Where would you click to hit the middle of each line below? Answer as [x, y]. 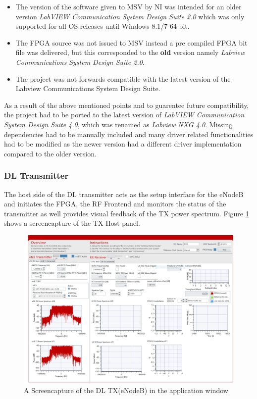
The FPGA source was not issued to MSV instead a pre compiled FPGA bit [131, 42]
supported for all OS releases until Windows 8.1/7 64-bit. [103, 26]
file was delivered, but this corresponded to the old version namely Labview [130, 52]
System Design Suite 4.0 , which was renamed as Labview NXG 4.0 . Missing [118, 124]
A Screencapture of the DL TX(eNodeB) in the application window [126, 390]
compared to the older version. [50, 153]
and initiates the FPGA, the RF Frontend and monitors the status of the [115, 204]
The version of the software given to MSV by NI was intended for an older [128, 6]
